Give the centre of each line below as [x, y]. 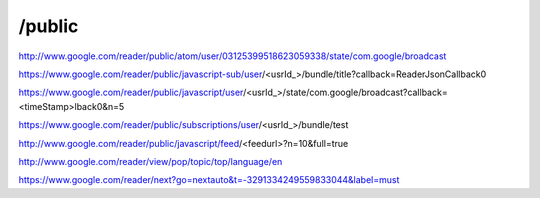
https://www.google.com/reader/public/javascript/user [131, 92]
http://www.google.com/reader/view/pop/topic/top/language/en [150, 161]
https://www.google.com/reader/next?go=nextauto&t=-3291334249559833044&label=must [209, 180]
